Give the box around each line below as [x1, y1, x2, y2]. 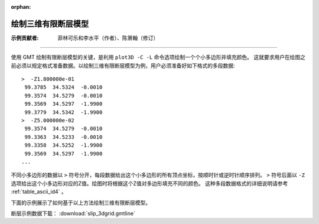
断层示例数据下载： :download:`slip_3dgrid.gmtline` [11, 210, 136, 217]
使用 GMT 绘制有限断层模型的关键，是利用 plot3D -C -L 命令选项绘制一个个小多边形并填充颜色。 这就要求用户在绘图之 [11, 54, 305, 61]
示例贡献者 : [11, 34, 39, 41]
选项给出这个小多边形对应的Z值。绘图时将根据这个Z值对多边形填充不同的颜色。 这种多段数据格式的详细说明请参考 [11, 180, 288, 187]
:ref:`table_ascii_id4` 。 [11, 188, 67, 195]
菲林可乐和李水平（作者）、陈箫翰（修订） [57, 34, 159, 41]
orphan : [11, 4, 31, 10]
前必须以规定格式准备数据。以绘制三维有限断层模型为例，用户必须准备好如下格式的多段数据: [11, 62, 236, 69]
